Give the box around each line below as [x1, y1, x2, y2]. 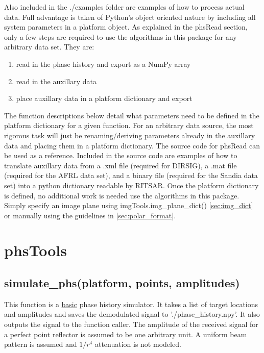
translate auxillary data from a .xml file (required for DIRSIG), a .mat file [4, 160, 237, 170]
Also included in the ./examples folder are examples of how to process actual [4, 2, 245, 12]
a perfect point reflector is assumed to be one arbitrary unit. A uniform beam [4, 329, 247, 339]
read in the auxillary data [16, 75, 97, 86]
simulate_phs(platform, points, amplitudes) [4, 275, 240, 291]
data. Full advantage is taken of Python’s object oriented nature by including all [4, 11, 256, 22]
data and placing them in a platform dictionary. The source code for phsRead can [4, 140, 260, 150]
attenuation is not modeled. [94, 339, 181, 349]
